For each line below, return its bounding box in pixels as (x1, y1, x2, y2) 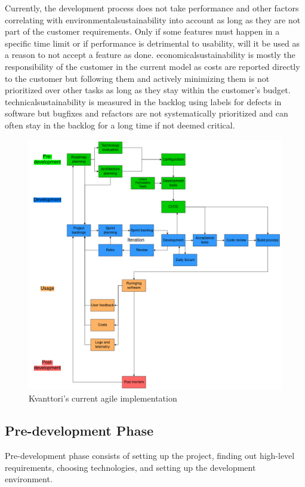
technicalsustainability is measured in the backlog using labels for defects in (5, 95, 282, 108)
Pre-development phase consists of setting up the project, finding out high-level (5, 449, 295, 461)
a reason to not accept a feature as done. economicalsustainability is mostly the (5, 48, 295, 61)
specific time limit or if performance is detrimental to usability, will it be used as (5, 36, 300, 49)
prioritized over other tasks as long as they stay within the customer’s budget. (5, 84, 291, 96)
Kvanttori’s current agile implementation (29, 392, 177, 405)
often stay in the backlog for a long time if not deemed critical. (5, 118, 235, 131)
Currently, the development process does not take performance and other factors (5, 2, 299, 14)
